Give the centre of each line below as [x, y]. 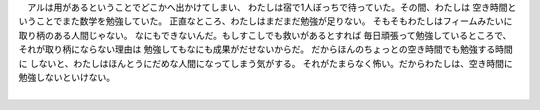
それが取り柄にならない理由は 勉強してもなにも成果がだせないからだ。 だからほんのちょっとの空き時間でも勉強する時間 [266, 49]
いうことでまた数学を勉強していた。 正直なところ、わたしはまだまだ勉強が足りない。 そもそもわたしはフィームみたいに [265, 21]
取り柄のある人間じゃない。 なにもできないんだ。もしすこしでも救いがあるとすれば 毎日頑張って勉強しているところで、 [265, 35]
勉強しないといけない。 [66, 77]
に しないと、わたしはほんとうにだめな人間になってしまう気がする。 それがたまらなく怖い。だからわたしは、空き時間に [266, 63]
